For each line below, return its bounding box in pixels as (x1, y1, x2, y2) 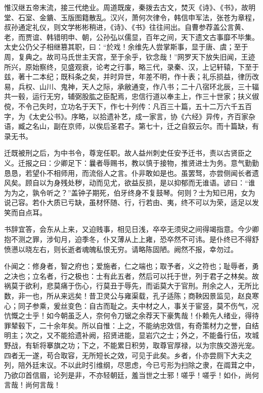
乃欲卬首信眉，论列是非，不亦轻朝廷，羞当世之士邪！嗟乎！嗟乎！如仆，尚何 (4, 369, 259, 380)
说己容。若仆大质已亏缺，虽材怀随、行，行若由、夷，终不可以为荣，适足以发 (4, 197, 259, 208)
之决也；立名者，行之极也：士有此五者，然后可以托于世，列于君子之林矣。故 (4, 270, 259, 281)
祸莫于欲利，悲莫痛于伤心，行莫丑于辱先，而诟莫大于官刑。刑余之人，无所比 (4, 280, 259, 291)
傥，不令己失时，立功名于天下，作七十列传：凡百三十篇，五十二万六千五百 (4, 101, 252, 111)
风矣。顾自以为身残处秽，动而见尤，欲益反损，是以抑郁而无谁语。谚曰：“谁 (4, 177, 255, 188)
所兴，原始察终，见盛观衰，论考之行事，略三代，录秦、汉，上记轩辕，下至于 (4, 61, 259, 72)
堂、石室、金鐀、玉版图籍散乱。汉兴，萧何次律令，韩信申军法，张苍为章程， (4, 12, 259, 22)
